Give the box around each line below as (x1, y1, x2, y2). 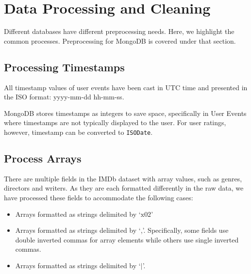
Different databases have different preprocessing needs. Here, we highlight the (4, 26, 234, 36)
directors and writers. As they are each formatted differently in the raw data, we (4, 183, 244, 193)
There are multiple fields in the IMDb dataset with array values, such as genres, (4, 173, 242, 183)
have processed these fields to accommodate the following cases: (4, 192, 193, 202)
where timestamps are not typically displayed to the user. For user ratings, (4, 117, 226, 128)
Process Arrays (4, 150, 82, 165)
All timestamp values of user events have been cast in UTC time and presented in (4, 82, 248, 92)
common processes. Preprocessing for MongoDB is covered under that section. (4, 35, 236, 46)
